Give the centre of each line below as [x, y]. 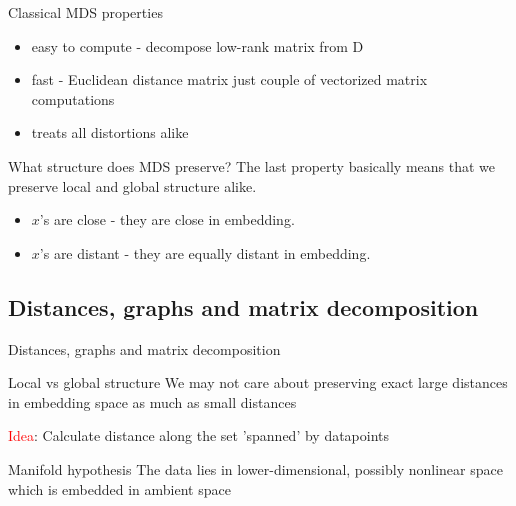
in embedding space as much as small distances [152, 401]
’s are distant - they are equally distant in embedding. [205, 252]
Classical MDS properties [85, 12]
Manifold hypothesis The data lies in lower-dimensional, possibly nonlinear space [255, 468]
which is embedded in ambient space [119, 488]
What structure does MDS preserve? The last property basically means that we [251, 165]
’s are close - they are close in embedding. [167, 219]
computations [73, 98]
